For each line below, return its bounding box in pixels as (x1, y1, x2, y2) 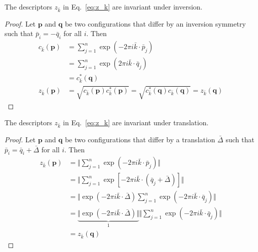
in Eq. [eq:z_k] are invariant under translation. (63, 117, 209, 128)
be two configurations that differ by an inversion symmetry (65, 18, 246, 29)
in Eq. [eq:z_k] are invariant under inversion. (63, 2, 203, 12)
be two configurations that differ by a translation (65, 134, 215, 144)
